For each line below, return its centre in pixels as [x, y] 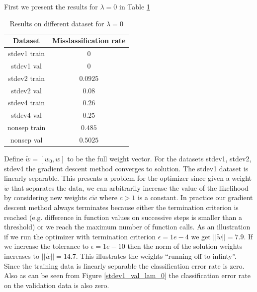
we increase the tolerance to [46, 246]
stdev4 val [26, 115]
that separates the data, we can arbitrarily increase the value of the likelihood [130, 187]
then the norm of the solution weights [185, 246]
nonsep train [27, 127]
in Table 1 [135, 6]
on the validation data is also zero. [57, 285]
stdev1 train [26, 53]
